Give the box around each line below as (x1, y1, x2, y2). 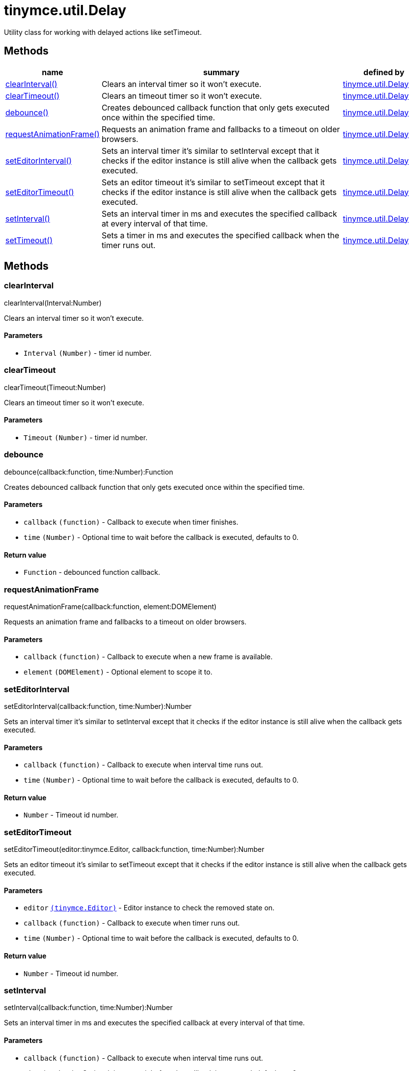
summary (203, 67, 240, 77)
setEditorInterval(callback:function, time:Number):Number (4, 702, 192, 710)
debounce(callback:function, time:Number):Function (4, 467, 173, 476)
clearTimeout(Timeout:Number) (4, 383, 106, 392)
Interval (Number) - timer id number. (24, 349, 152, 358)
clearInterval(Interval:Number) (4, 298, 102, 307)
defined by (363, 67, 405, 77)
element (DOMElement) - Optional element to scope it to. (24, 668, 213, 676)
